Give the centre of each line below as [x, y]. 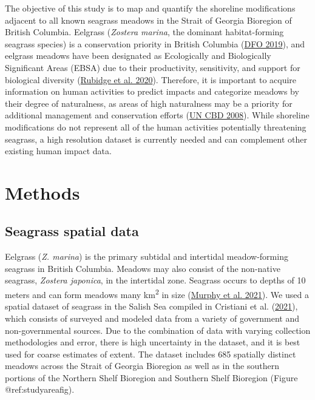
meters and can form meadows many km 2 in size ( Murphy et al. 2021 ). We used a [157, 293]
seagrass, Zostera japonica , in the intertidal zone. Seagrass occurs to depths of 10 [155, 280]
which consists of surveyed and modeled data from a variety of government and [152, 318]
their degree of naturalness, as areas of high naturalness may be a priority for [149, 103]
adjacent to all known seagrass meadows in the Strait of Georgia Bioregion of [148, 20]
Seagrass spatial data [72, 231]
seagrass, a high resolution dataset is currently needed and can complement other [156, 139]
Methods [42, 192]
